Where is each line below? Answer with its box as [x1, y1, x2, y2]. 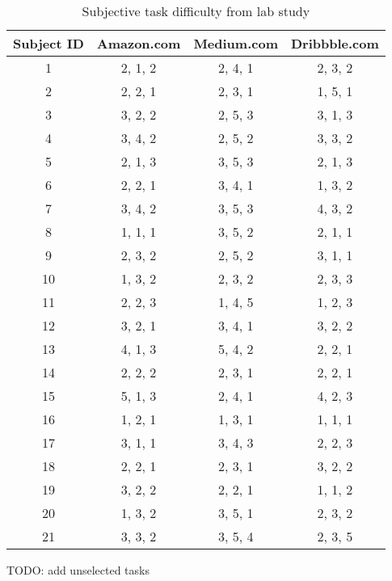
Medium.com [193, 34, 278, 53]
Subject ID [13, 34, 84, 53]
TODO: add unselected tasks [6, 562, 150, 578]
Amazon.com [96, 34, 181, 53]
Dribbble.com [290, 34, 379, 53]
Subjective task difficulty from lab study [82, 2, 310, 20]
